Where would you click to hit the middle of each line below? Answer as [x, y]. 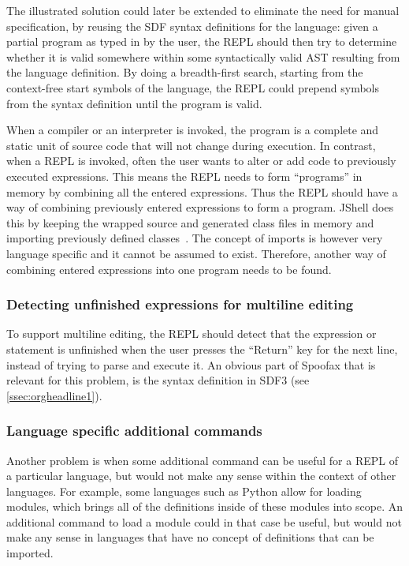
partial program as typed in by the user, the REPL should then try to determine [202, 41]
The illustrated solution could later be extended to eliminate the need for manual [203, 10]
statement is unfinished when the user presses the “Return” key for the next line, [202, 349]
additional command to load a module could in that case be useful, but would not [204, 521]
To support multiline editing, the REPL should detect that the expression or [191, 334]
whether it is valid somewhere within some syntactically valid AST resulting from [203, 56]
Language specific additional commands [134, 431]
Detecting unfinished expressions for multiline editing [180, 304]
